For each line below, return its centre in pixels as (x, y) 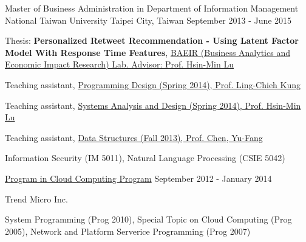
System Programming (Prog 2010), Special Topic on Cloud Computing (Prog (148, 219)
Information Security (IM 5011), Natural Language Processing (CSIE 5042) (145, 158)
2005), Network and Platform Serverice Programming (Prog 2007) (128, 231)
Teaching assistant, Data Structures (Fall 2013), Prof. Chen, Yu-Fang (134, 137)
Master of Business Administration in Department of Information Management (152, 8)
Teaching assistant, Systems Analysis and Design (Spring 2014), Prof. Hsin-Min (153, 105)
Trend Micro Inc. (36, 199)
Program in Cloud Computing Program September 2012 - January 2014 (138, 178)
